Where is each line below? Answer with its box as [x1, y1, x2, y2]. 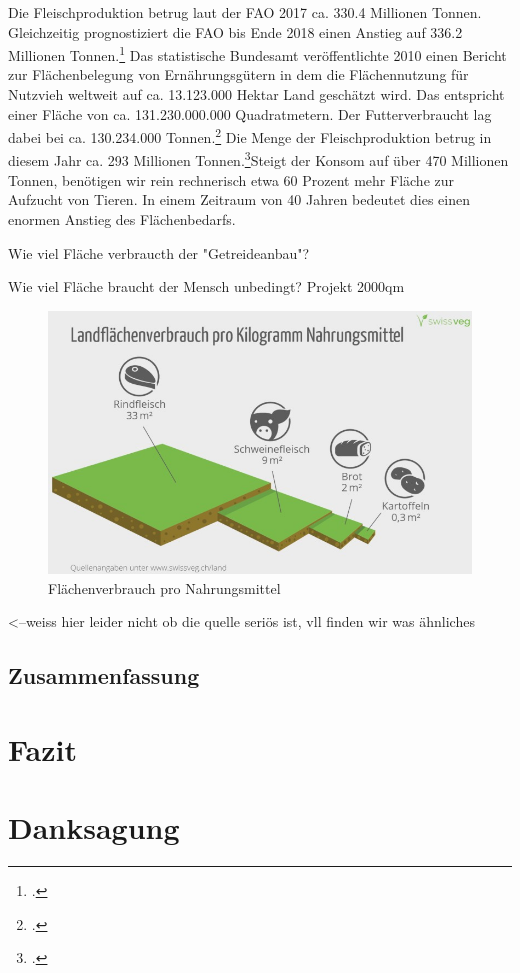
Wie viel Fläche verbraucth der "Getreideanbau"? [8, 242, 310, 263]
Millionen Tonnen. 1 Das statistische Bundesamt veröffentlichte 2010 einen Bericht [8, 42, 507, 65]
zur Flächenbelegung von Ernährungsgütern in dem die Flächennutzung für [8, 64, 469, 85]
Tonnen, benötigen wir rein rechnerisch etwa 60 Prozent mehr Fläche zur [8, 169, 454, 190]
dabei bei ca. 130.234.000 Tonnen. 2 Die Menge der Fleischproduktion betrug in [8, 124, 492, 147]
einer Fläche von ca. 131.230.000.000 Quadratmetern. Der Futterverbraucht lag [8, 103, 492, 124]
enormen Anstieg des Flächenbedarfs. [8, 208, 236, 229]
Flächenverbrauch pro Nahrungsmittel [48, 577, 281, 598]
